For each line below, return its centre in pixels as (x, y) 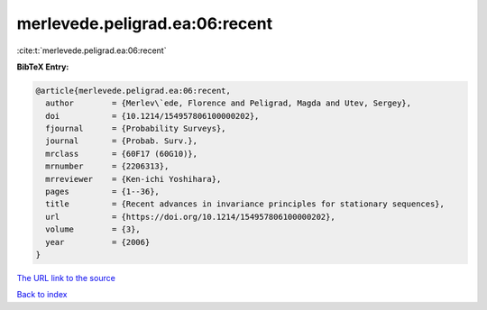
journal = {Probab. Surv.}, (122, 141)
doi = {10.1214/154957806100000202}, (152, 116)
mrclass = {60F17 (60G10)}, (122, 154)
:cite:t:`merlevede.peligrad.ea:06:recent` (92, 50)
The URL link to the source (66, 278)
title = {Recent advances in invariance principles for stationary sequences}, (245, 204)
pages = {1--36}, (102, 192)
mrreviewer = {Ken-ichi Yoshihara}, (133, 179)
